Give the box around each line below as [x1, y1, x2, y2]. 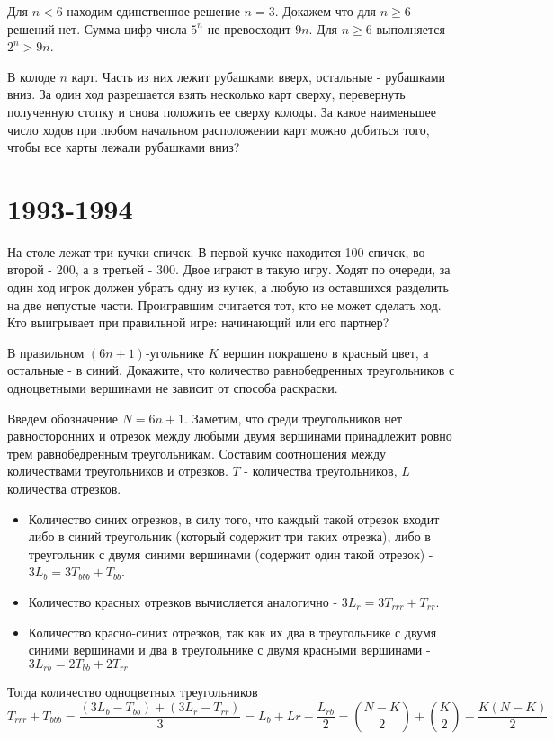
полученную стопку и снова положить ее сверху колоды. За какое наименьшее [7, 102, 436, 120]
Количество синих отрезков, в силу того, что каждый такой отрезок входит [28, 509, 440, 528]
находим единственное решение [67, 2, 240, 20]
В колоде [7, 67, 56, 85]
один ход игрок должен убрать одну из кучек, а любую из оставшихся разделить [7, 278, 449, 297]
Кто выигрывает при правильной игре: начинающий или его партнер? [7, 313, 389, 332]
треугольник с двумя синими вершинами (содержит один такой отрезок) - [28, 544, 433, 563]
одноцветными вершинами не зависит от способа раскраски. [7, 379, 338, 397]
